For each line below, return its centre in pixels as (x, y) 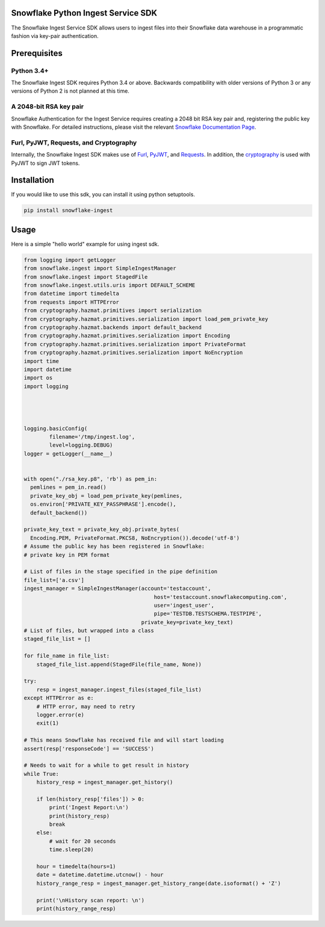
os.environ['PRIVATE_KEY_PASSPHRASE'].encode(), (104, 504)
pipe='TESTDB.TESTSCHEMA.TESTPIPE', (208, 614)
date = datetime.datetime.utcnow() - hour (100, 875)
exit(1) (48, 723)
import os (38, 378)
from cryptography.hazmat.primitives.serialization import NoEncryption (133, 353)
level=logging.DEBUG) (81, 445)
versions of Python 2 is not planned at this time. (70, 91)
